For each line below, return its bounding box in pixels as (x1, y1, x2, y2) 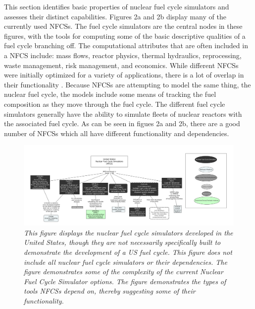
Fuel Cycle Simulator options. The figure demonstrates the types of (24, 276, 226, 286)
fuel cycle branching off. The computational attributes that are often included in (4, 40, 248, 51)
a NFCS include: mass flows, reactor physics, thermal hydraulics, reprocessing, (4, 50, 242, 60)
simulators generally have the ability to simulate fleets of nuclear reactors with (4, 108, 242, 119)
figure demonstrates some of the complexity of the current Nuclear (24, 266, 223, 277)
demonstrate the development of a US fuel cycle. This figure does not (24, 246, 232, 257)
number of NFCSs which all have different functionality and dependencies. (4, 128, 229, 138)
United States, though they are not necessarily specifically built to (24, 237, 221, 247)
